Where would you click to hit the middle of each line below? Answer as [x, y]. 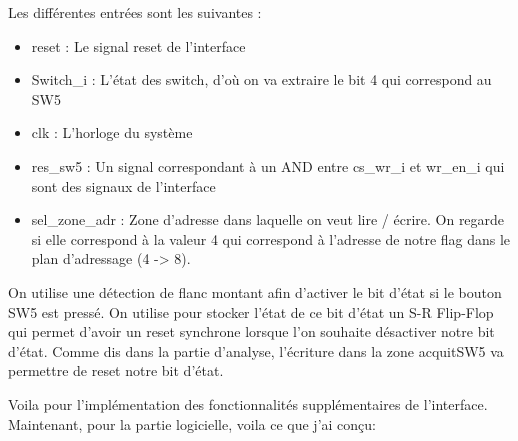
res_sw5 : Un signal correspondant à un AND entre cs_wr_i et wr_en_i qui [268, 165]
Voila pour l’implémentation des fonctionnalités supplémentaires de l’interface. [248, 403]
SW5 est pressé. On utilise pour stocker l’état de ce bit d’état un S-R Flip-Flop [251, 311]
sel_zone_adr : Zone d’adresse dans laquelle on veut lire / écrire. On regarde [268, 219]
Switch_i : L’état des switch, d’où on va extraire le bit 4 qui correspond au [261, 79]
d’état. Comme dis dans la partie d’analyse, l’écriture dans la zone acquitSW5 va [256, 350]
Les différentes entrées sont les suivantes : [135, 12]
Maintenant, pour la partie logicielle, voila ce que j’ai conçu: [192, 423]
